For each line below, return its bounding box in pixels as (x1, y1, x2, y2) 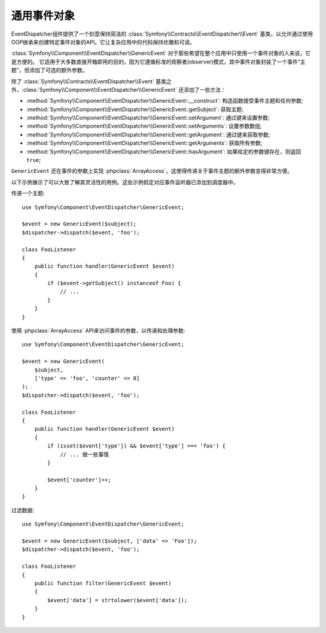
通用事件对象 (11, 9, 75, 22)
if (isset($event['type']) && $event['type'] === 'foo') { (47, 443, 226, 449)
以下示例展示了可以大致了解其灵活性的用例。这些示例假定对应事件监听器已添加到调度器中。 (11, 178, 238, 185)
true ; (26, 156, 41, 164)
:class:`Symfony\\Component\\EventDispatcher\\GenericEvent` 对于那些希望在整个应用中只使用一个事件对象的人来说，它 (11, 50, 311, 57)
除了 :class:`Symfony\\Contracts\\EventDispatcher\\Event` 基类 (11, 77, 167, 85)
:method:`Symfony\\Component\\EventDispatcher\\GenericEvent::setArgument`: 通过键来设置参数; (26, 114, 270, 121)
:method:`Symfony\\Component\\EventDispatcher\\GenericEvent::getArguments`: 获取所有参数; (26, 140, 263, 147)
